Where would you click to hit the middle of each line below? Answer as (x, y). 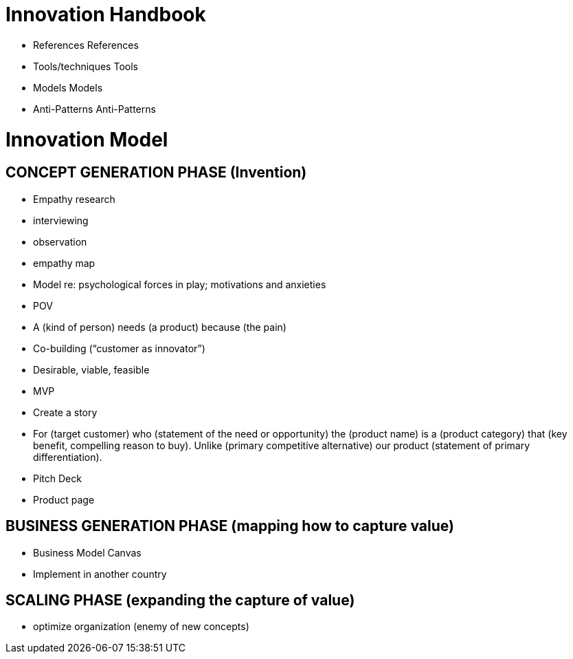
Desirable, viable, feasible (91, 369)
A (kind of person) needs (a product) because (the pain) (160, 327)
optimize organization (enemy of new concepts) (141, 627)
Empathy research (74, 199)
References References (86, 45)
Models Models (68, 87)
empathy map (64, 263)
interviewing (61, 220)
